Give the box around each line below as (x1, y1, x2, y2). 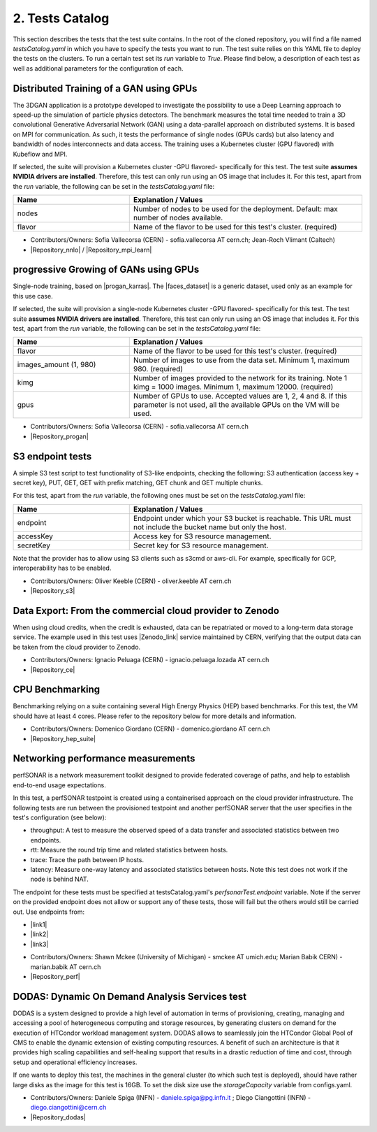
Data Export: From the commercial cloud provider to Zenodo (13, 605, 279, 617)
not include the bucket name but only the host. (133, 522, 287, 531)
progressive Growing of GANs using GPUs (13, 264, 200, 275)
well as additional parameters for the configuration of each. (13, 64, 184, 73)
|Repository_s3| (30, 587, 75, 595)
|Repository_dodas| (30, 1112, 87, 1122)
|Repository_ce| (30, 665, 75, 674)
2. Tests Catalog (13, 10, 110, 26)
